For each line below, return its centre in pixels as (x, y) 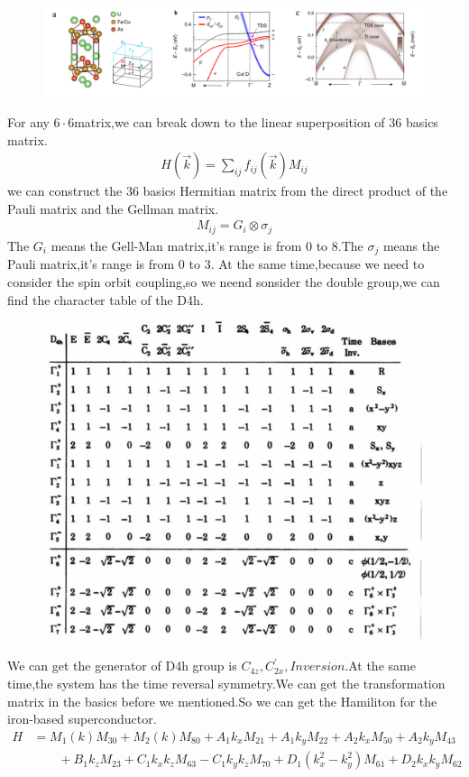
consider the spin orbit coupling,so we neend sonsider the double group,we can (224, 281)
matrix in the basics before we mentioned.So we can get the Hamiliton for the (222, 701)
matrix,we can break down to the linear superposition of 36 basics (256, 121)
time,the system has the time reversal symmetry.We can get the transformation (226, 684)
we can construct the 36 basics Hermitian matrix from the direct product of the (228, 191)
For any (28, 121)
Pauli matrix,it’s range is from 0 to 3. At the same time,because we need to (216, 264)
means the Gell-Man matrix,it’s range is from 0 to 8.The (207, 245)
